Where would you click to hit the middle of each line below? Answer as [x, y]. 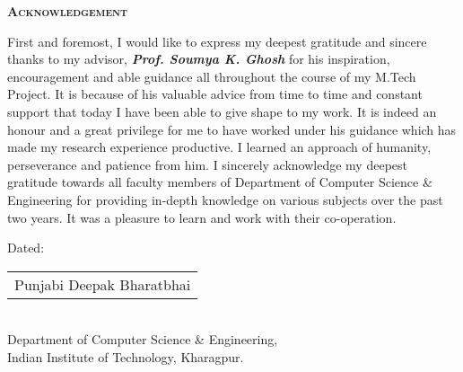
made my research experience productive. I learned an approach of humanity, [219, 147]
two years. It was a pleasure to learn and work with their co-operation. [202, 217]
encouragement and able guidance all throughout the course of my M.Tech [212, 76]
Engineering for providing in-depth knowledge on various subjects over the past [225, 199]
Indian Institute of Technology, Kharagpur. [126, 356]
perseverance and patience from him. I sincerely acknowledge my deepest [207, 164]
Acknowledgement [68, 11]
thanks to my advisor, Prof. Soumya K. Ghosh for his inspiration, [199, 59]
